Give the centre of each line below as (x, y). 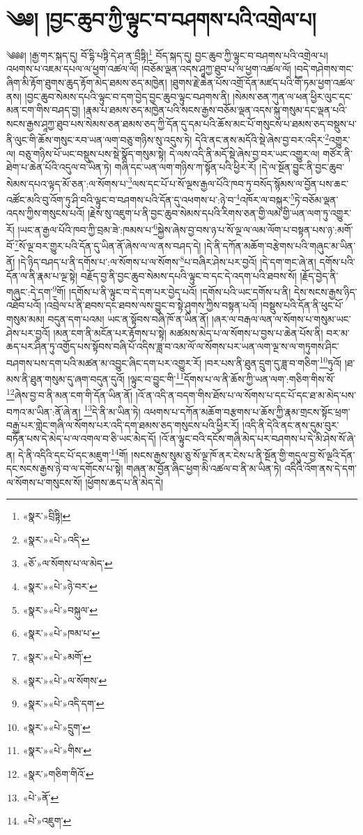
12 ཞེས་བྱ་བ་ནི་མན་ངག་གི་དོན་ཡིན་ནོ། (70, 394)
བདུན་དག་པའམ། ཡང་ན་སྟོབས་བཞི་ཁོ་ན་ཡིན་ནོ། (128, 319)
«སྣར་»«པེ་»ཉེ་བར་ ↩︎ (60, 586)
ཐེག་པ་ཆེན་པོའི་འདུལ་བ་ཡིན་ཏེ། (59, 167)
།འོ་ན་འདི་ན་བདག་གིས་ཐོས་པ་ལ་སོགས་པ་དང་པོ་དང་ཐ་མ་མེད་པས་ (246, 395)
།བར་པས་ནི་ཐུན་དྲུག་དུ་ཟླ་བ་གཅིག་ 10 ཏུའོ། (273, 361)
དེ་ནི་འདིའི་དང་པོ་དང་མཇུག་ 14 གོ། (73, 454)
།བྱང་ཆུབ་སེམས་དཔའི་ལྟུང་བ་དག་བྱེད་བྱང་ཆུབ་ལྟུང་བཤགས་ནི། (127, 96)
